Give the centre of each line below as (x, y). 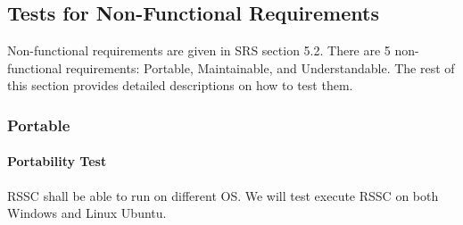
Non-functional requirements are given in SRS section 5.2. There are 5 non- (213, 50)
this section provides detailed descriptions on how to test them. (180, 85)
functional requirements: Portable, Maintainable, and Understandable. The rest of (231, 67)
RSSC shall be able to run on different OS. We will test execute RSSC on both (223, 195)
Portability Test (57, 161)
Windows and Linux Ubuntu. (87, 213)
